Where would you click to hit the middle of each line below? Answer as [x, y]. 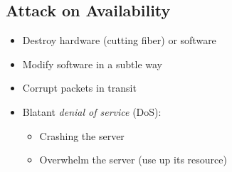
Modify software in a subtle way [92, 64]
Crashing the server [82, 135]
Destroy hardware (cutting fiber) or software [119, 40]
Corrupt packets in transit [79, 88]
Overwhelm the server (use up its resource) [133, 160]
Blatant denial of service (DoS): [92, 111]
